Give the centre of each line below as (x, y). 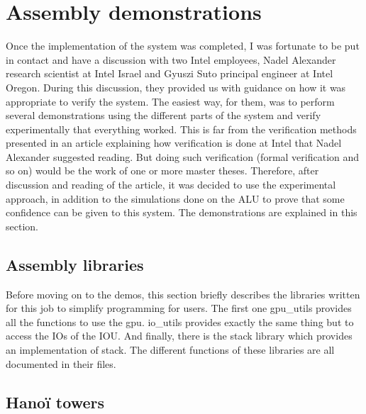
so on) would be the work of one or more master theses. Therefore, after (162, 170)
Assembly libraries (75, 264)
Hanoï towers (55, 402)
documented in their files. (61, 363)
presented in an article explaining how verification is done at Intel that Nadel (174, 143)
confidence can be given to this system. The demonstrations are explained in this (182, 212)
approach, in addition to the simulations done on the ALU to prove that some (175, 198)
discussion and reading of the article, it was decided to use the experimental (171, 185)
